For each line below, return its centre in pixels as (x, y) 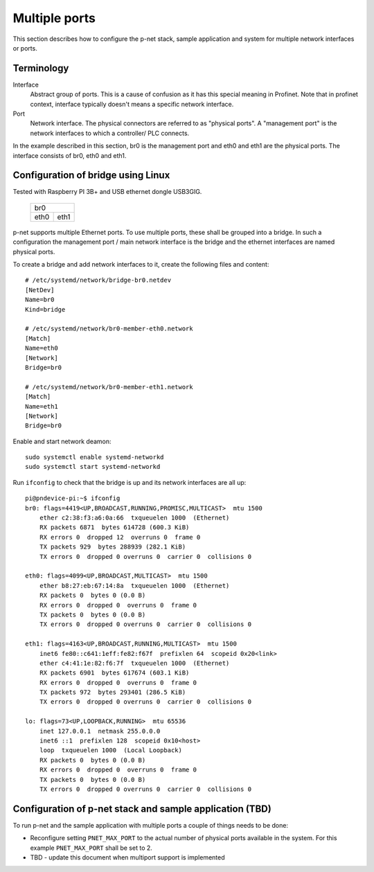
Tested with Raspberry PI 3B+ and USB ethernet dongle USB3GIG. (107, 192)
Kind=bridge (45, 309)
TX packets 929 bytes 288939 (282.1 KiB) (113, 547)
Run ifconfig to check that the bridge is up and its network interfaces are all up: (130, 482)
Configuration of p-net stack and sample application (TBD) (142, 809)
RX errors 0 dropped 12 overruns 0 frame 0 (120, 537)
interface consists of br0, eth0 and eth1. (70, 155)
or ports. (25, 48)
